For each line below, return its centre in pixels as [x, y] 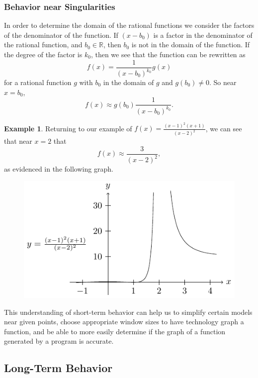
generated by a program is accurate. [59, 341]
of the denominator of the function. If [61, 35]
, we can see [224, 128]
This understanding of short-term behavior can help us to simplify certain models [128, 312]
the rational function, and [43, 45]
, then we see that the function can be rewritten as [168, 54]
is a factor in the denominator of [203, 35]
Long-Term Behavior [58, 368]
